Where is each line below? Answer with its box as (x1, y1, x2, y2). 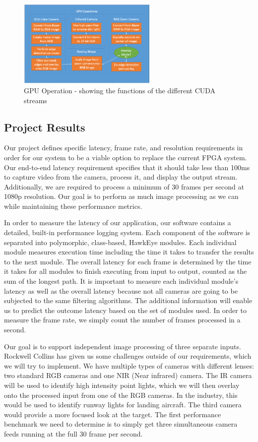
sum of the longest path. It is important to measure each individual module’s (4, 276, 239, 286)
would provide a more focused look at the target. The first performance (4, 409, 221, 419)
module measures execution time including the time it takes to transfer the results (4, 247, 254, 257)
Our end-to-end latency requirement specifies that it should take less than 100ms (4, 162, 250, 172)
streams (24, 95, 47, 105)
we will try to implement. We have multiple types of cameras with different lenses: (4, 360, 254, 371)
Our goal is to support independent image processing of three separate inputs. (4, 341, 241, 351)
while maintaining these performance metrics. (4, 200, 142, 211)
